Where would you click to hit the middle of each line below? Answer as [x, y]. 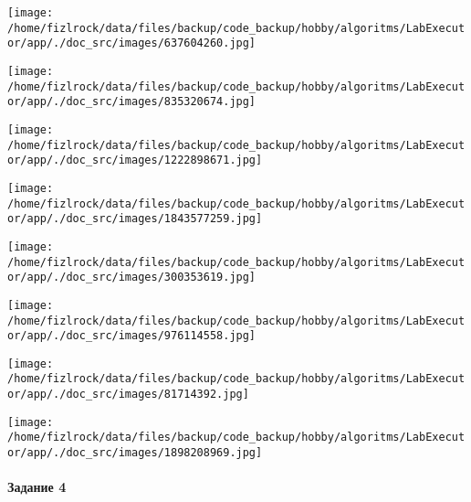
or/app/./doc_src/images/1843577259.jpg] [135, 219]
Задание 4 [37, 487]
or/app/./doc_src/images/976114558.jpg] [132, 336]
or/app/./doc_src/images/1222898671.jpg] [135, 160]
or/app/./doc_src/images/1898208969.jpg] [135, 453]
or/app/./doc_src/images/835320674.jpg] [132, 102]
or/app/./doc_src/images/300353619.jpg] [132, 278]
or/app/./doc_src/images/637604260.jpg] [132, 43]
